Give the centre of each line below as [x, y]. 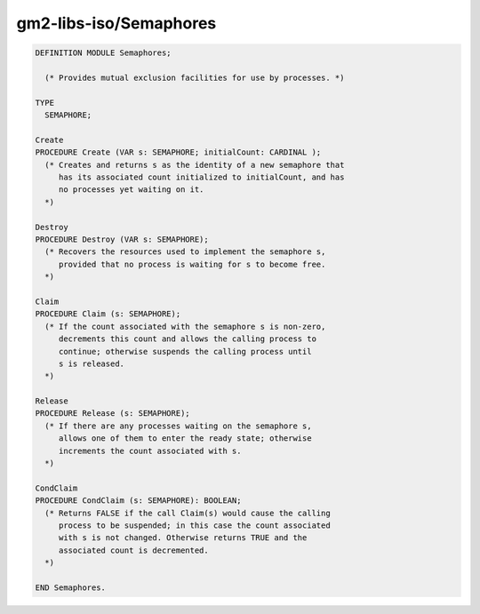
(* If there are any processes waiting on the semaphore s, [178, 426]
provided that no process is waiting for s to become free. [192, 264]
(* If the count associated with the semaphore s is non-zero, [185, 326]
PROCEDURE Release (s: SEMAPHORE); [112, 414]
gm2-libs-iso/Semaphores [116, 23]
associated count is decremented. [133, 550]
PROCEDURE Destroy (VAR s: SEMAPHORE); [122, 239]
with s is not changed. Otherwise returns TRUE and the [183, 538]
